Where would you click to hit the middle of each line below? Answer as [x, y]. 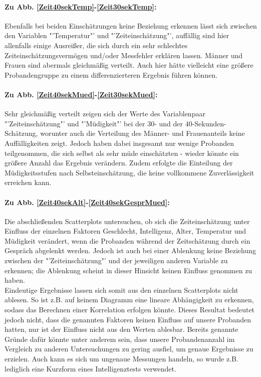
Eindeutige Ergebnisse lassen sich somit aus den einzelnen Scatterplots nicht [121, 290]
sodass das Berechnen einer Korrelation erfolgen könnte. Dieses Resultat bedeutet [130, 310]
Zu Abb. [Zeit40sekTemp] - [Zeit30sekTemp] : [81, 6]
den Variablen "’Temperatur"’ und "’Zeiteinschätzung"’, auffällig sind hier [117, 35]
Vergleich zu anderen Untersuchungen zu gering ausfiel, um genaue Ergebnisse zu [129, 349]
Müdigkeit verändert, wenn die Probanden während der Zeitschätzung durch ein [127, 240]
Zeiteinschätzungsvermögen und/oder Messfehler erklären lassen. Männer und [124, 55]
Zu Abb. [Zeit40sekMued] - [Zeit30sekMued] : [81, 94]
